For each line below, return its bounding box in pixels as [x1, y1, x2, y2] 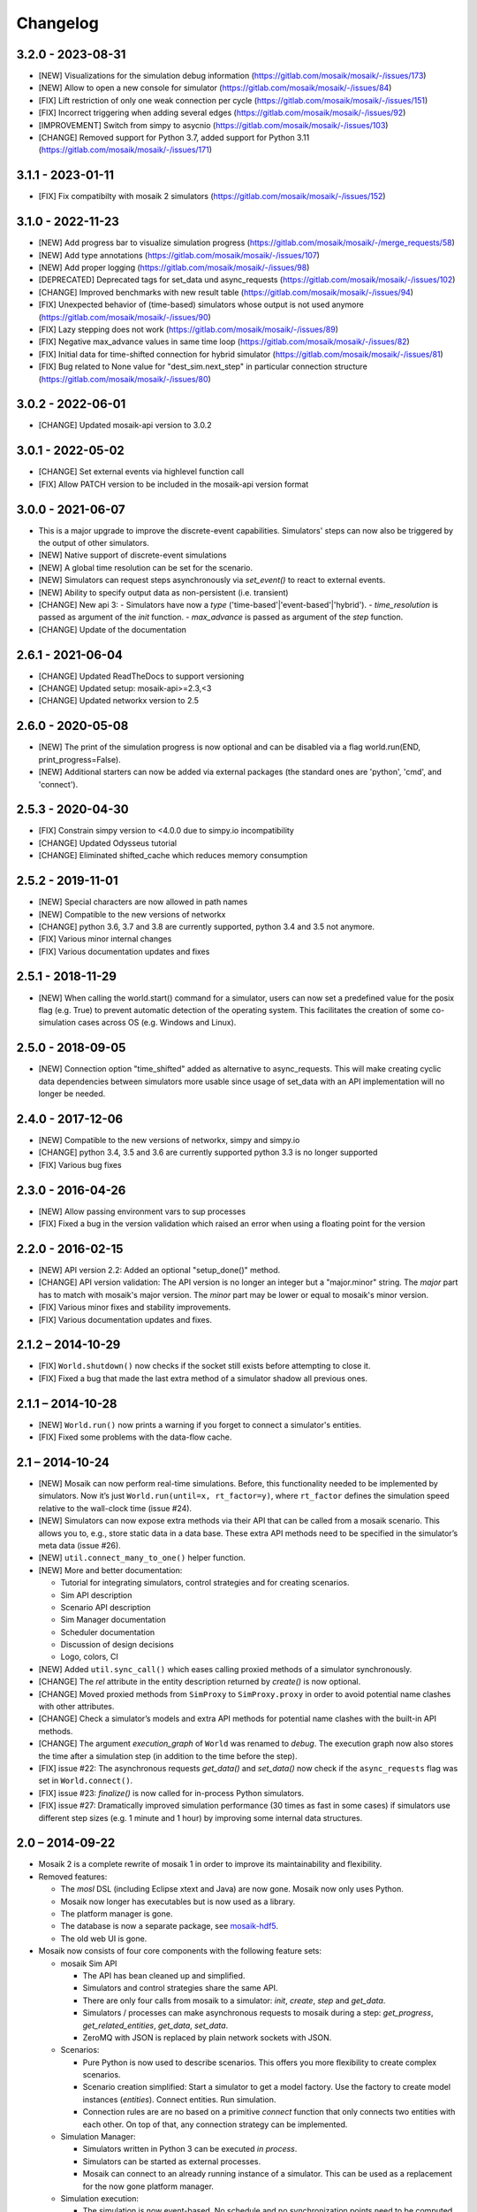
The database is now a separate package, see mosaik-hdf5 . [60, 1921, 278, 1932]
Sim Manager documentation [60, 1615, 167, 1625]
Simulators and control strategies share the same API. [82, 1983, 278, 1993]
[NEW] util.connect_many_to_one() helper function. [38, 1553, 246, 1563]
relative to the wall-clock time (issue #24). [38, 1502, 193, 1513]
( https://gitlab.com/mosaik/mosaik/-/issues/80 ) [38, 373, 211, 384]
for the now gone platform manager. [82, 2181, 214, 2192]
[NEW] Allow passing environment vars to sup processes [38, 1206, 246, 1217]
